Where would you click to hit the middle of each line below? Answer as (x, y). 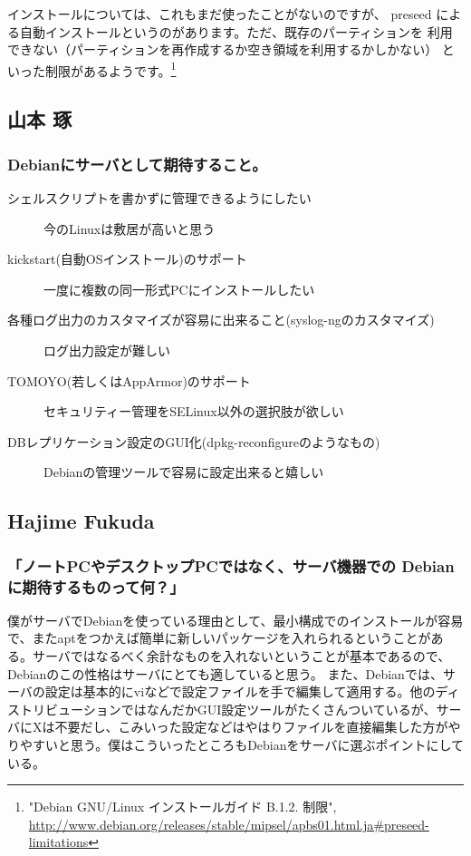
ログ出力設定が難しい (107, 350)
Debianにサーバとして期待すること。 (137, 164)
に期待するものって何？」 (96, 586)
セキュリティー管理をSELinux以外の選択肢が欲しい (194, 411)
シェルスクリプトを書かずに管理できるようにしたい (159, 198)
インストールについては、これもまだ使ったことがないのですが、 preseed (220, 14)
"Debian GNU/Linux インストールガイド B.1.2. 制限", (183, 807)
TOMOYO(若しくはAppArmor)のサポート (129, 380)
